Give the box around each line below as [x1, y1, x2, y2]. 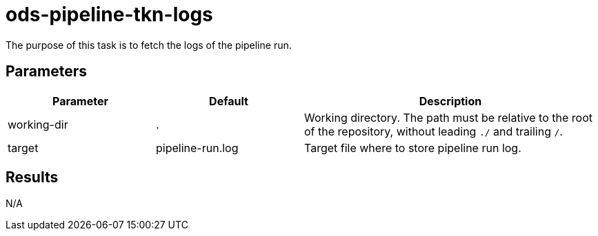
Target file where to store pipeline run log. [304, 140, 521, 155]
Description [419, 94, 482, 108]
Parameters [6, 63, 87, 81]
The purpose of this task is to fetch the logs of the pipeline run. [6, 39, 292, 51]
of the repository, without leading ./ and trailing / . [304, 124, 563, 138]
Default [209, 94, 248, 108]
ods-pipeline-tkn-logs [6, 3, 213, 26]
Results [6, 169, 59, 186]
